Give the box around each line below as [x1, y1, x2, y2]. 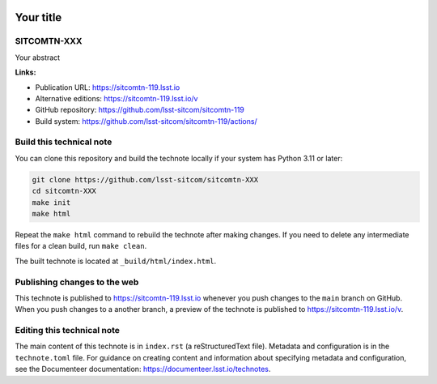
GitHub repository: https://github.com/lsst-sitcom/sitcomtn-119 [35, 105, 244, 115]
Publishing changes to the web [15, 276, 139, 288]
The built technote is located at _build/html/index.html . [15, 256, 217, 266]
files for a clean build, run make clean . [15, 241, 147, 251]
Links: [15, 67, 36, 77]
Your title [15, 11, 62, 24]
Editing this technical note [15, 325, 121, 336]
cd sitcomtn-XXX [32, 186, 97, 196]
